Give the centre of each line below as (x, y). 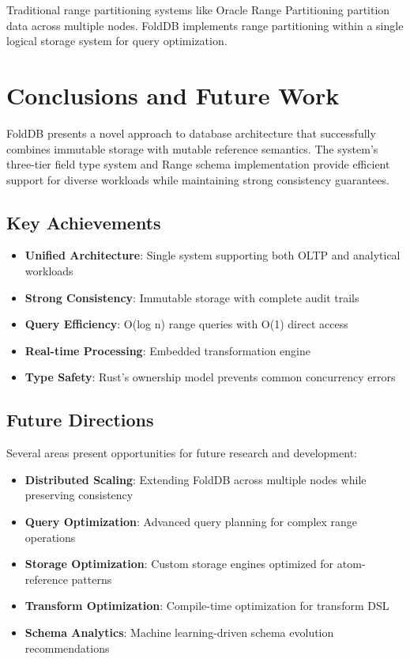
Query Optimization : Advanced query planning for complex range (191, 522)
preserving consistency (79, 495)
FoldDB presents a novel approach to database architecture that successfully (191, 133)
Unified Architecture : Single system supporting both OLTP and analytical (213, 255)
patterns (92, 579)
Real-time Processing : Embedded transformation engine (167, 350)
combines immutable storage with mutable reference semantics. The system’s (192, 148)
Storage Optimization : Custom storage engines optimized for (179, 564)
